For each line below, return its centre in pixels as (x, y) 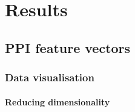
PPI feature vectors (68, 47)
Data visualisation (50, 77)
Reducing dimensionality (58, 101)
